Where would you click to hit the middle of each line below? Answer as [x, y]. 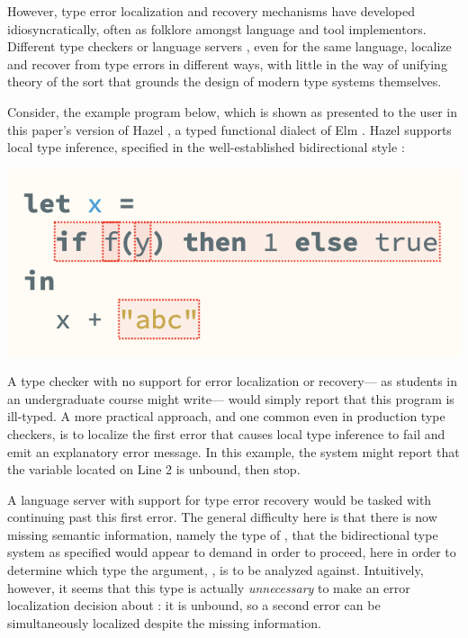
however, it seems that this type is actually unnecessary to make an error [209, 587]
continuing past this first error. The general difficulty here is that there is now [222, 517]
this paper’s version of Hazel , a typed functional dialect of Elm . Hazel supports [229, 129]
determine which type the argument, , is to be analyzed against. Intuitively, [216, 570]
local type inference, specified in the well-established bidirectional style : [206, 147]
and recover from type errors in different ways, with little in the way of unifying [227, 63]
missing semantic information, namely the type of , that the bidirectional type [223, 534]
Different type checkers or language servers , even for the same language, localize [229, 46]
